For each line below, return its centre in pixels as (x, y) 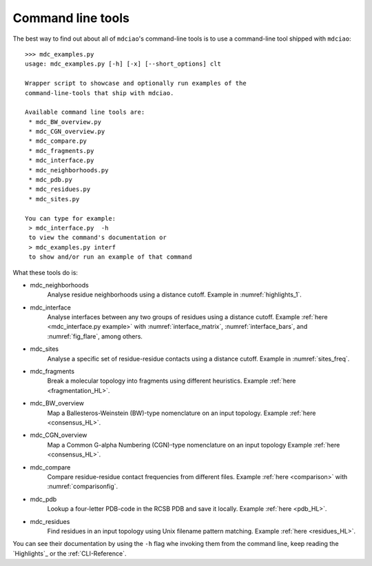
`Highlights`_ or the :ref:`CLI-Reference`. (70, 553)
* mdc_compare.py (58, 141)
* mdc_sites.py (54, 199)
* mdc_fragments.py (61, 151)
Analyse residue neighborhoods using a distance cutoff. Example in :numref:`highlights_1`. (175, 295)
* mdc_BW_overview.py (65, 122)
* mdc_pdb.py (50, 180)
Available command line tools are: (85, 112)
